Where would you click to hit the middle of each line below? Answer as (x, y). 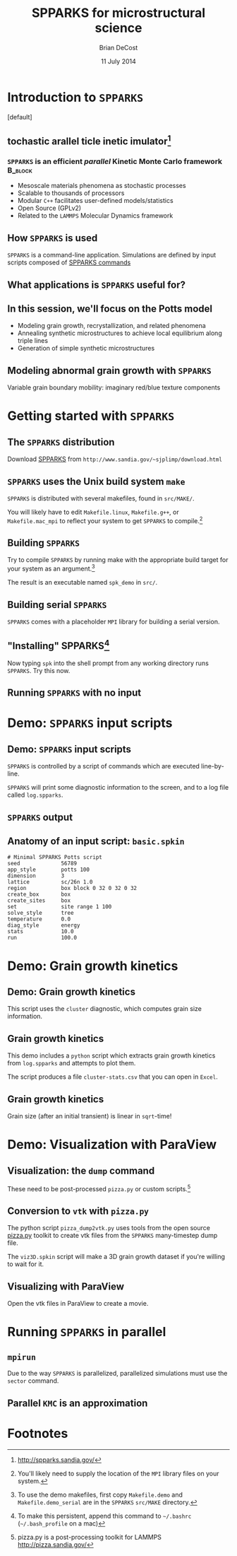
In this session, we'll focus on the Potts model (110, 309)
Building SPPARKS (43, 543)
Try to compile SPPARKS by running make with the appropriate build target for (118, 560)
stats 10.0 (41, 932)
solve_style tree (41, 913)
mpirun (22, 1357)
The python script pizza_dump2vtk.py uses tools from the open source (109, 1228)
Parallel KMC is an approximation (78, 1403)
